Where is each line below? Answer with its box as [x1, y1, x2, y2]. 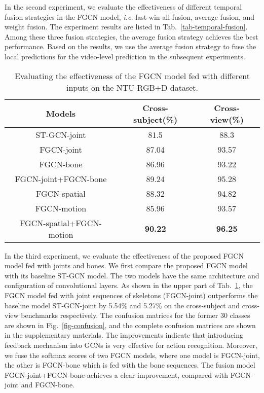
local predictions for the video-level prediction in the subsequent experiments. [5, 51, 245, 61]
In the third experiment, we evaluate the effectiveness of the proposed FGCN [5, 250, 244, 261]
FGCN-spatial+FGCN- [20, 217, 102, 229]
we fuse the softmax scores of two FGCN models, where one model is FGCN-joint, [5, 349, 260, 360]
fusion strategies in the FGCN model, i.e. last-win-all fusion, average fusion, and [5, 11, 255, 22]
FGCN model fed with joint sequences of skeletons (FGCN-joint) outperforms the [5, 290, 258, 300]
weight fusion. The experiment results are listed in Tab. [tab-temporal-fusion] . [5, 21, 248, 32]
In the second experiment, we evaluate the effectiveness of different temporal [5, 2, 242, 12]
